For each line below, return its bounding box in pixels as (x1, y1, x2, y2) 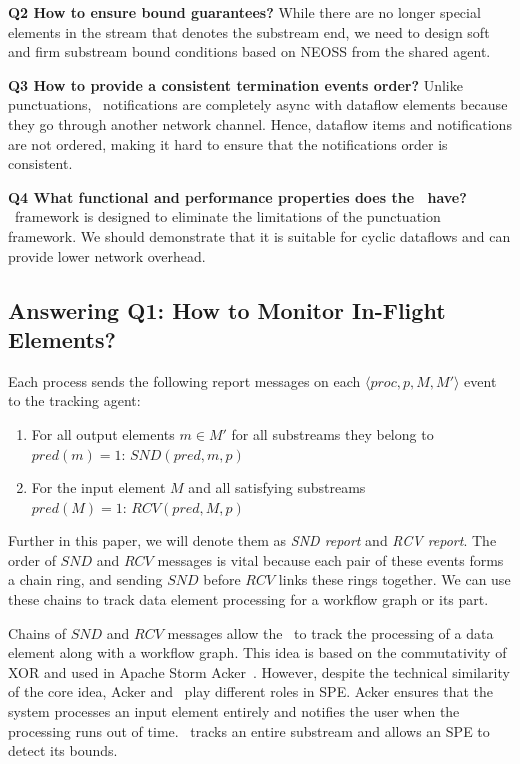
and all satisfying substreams (188, 477, 366, 498)
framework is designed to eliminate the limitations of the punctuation (14, 206, 441, 227)
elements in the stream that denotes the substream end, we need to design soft (8, 21, 490, 42)
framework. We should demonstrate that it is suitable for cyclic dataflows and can (8, 225, 511, 246)
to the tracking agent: (8, 390, 141, 411)
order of (8, 549, 56, 570)
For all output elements (31, 423, 175, 444)
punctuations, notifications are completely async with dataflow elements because (8, 94, 508, 115)
